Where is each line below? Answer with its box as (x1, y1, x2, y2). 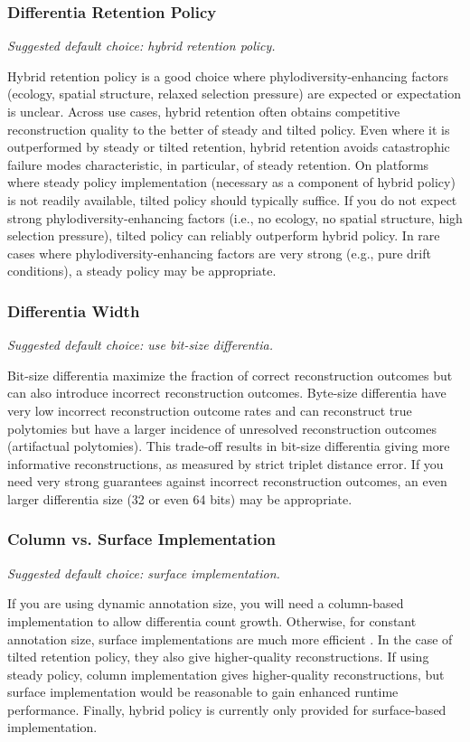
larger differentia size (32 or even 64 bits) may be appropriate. (7, 489, 352, 508)
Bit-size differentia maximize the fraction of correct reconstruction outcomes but (7, 365, 453, 384)
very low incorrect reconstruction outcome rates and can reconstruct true (7, 400, 412, 419)
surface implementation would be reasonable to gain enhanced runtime (7, 682, 399, 701)
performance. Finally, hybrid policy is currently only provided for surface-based (7, 700, 446, 719)
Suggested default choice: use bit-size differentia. (7, 335, 273, 354)
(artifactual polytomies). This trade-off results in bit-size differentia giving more (7, 437, 450, 456)
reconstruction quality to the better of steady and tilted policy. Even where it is (7, 119, 450, 138)
